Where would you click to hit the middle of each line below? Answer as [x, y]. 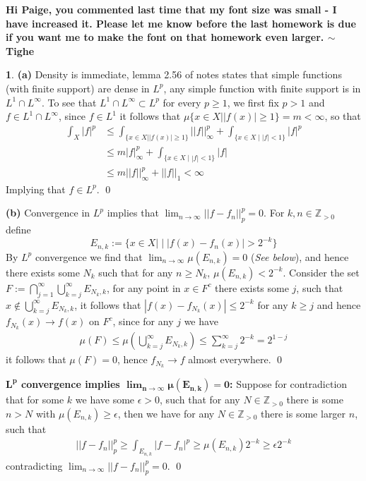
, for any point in [143, 287]
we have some [105, 400]
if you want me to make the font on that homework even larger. [165, 37]
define [18, 230]
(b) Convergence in [48, 213]
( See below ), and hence [300, 256]
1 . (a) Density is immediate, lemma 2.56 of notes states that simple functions [174, 74]
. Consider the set [321, 272]
